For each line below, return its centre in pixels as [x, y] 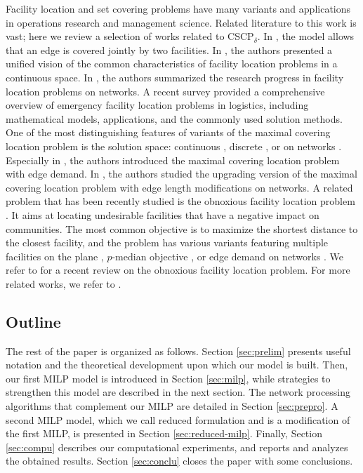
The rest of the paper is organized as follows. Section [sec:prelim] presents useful [178, 351]
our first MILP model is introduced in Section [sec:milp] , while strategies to [168, 378]
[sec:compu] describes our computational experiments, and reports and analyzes [177, 447]
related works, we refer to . [64, 283]
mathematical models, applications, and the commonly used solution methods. [174, 118]
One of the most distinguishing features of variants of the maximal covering [168, 132]
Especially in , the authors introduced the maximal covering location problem [173, 160]
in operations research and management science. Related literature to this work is [181, 22]
